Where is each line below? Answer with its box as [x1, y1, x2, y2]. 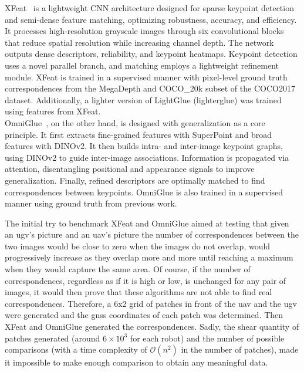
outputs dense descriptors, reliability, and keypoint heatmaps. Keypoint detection [5, 48, 298, 60]
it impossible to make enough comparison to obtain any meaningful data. [5, 356, 268, 368]
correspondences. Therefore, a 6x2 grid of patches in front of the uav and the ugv [5, 297, 297, 309]
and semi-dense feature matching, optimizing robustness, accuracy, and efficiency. [5, 13, 297, 25]
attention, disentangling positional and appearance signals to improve [5, 163, 255, 175]
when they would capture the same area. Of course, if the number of [5, 263, 251, 275]
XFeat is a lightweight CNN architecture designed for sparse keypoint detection [5, 2, 294, 13]
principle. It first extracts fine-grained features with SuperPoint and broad [5, 128, 272, 140]
